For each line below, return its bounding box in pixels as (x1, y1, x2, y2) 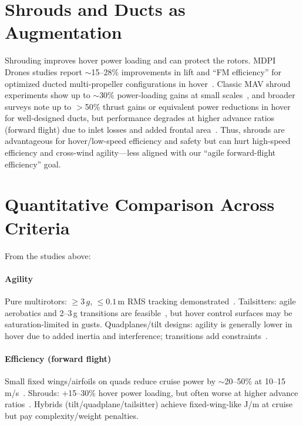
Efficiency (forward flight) (5, 352, 112, 364)
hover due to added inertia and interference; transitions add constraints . (5, 329, 268, 341)
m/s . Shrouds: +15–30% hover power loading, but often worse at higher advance (5, 386, 298, 398)
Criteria (5, 215, 70, 239)
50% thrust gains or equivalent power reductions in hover (85, 100, 291, 112)
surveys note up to (5, 100, 72, 112)
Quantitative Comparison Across (5, 192, 275, 216)
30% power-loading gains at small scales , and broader (99, 89, 295, 101)
